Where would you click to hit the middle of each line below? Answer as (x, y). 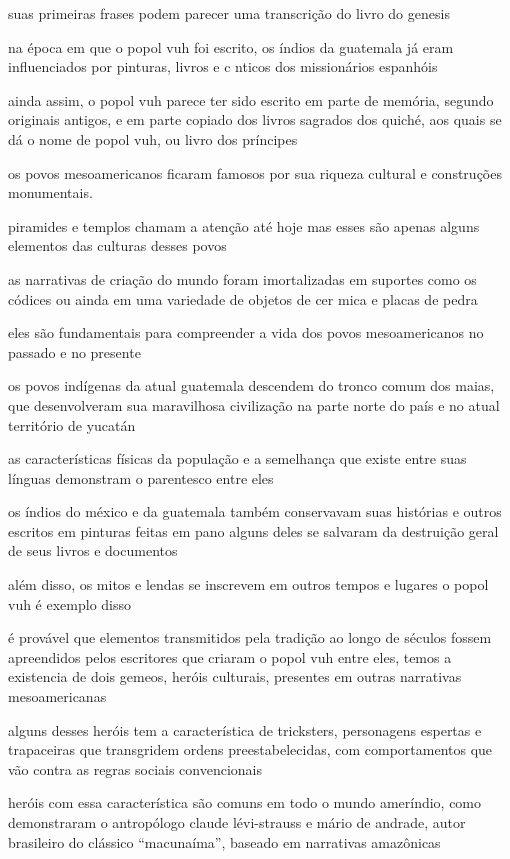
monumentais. (50, 192)
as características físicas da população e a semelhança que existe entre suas (237, 458)
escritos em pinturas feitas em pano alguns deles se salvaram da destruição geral (253, 530)
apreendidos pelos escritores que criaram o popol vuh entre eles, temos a (230, 656)
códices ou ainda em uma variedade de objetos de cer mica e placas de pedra (243, 298)
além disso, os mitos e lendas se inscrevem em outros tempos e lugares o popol (248, 584)
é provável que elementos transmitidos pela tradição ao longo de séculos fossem (250, 637)
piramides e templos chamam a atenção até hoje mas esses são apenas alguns (244, 225)
